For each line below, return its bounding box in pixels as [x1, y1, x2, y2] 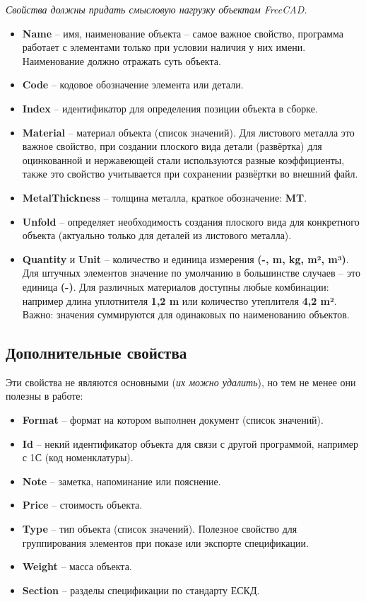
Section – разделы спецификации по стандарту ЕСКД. [22, 582, 260, 597]
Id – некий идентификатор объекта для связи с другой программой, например [22, 436, 359, 451]
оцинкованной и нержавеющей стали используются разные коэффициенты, [22, 152, 345, 167]
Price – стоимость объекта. [22, 497, 143, 512]
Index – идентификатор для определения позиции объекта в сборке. [22, 100, 318, 115]
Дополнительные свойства [6, 342, 187, 364]
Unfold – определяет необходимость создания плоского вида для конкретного [22, 214, 360, 228]
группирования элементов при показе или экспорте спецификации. [22, 535, 309, 550]
